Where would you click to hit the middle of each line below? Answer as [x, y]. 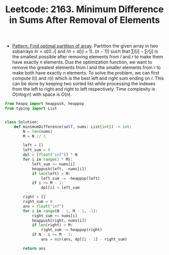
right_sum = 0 [38, 202]
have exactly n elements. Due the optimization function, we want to [82, 62]
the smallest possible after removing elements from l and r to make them [88, 57]
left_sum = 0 [37, 150]
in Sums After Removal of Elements [85, 20]
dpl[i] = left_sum [60, 188]
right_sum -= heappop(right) [71, 230]
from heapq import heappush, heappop [45, 104]
